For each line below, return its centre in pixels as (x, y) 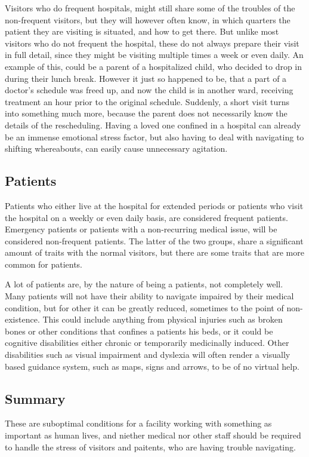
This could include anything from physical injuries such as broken (163, 319)
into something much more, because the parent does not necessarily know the (146, 113)
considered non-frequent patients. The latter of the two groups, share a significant (154, 240)
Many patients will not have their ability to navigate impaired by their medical (149, 296)
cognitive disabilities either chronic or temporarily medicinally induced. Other (147, 343)
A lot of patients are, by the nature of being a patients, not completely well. (144, 284)
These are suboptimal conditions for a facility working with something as (138, 423)
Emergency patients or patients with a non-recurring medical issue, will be (141, 229)
